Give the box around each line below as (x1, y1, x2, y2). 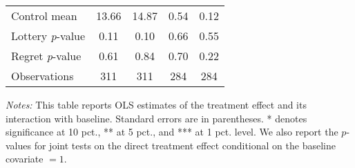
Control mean (11, 8, 77, 24)
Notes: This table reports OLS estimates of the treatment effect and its (6, 97, 307, 111)
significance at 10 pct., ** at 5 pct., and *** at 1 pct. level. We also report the (6, 124, 338, 139)
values (6, 138, 32, 152)
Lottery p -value (11, 28, 86, 44)
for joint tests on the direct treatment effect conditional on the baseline (34, 138, 336, 152)
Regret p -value (11, 48, 81, 64)
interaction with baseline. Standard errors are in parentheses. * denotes (6, 111, 307, 125)
